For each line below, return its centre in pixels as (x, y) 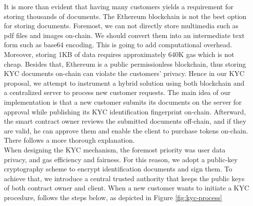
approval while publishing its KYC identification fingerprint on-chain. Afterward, (125, 111)
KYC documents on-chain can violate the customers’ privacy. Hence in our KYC (124, 73)
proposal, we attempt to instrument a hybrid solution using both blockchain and (124, 83)
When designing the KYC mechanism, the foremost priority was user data (115, 149)
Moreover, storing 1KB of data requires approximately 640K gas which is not (119, 54)
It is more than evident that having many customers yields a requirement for (119, 6)
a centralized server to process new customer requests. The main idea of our (117, 92)
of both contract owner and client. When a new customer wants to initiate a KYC (127, 188)
